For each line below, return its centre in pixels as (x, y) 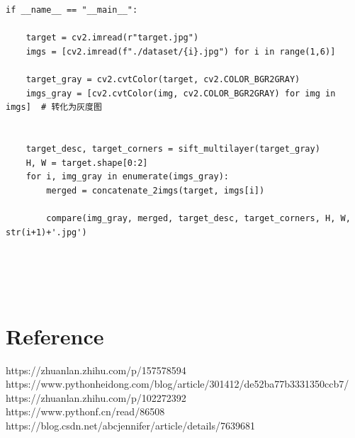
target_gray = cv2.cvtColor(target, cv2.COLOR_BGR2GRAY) (163, 79)
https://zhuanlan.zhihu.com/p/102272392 (96, 397)
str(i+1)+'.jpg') (46, 232)
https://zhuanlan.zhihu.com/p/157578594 (96, 370)
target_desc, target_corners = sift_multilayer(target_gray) (173, 148)
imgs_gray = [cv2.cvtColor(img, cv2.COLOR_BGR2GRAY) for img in (181, 93)
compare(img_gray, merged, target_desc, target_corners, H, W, (198, 218)
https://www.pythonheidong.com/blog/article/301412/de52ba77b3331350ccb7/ (177, 384)
